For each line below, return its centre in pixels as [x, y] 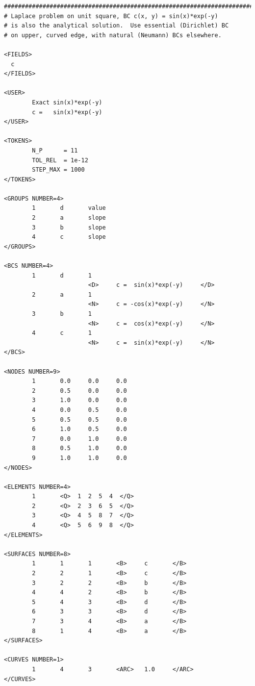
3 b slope [69, 227]
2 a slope [69, 218]
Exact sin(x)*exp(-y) [67, 102]
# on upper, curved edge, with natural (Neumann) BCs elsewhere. [113, 35]
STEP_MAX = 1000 [58, 170]
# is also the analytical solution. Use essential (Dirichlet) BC [116, 26]
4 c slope [69, 237]
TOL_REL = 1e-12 [60, 160]
